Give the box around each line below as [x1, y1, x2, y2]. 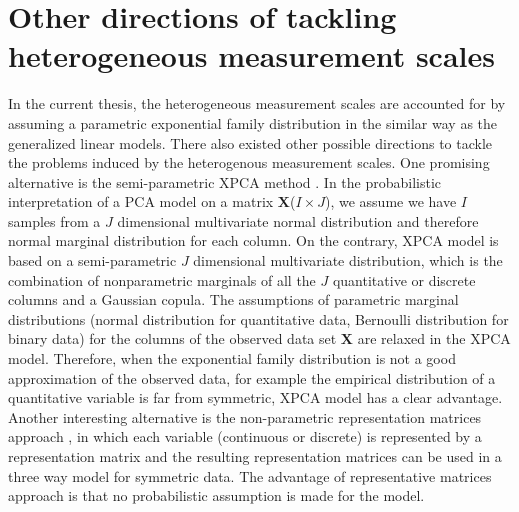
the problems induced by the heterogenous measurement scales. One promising [8, 152, 490, 173]
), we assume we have [324, 191, 457, 212]
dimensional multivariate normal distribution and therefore [117, 210, 479, 231]
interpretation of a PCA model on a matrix [8, 191, 274, 212]
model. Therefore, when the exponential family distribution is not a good [8, 348, 456, 369]
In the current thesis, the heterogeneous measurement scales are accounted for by [8, 93, 506, 114]
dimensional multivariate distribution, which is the [193, 250, 503, 271]
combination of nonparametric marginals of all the [8, 269, 316, 290]
